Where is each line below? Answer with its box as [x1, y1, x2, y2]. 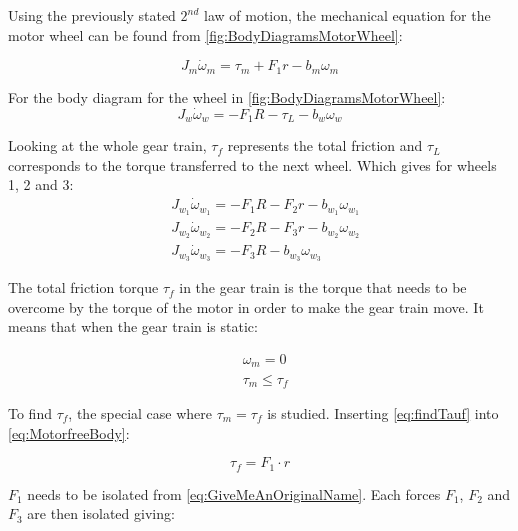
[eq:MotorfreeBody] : [8, 422, 130, 443]
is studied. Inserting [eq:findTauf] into [267, 402, 499, 423]
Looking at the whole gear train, [8, 135, 207, 156]
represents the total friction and [227, 135, 423, 156]
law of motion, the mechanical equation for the [204, 5, 491, 25]
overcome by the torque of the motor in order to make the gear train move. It [8, 296, 484, 317]
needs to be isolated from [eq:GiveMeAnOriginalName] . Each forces [27, 483, 441, 504]
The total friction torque [8, 277, 159, 298]
